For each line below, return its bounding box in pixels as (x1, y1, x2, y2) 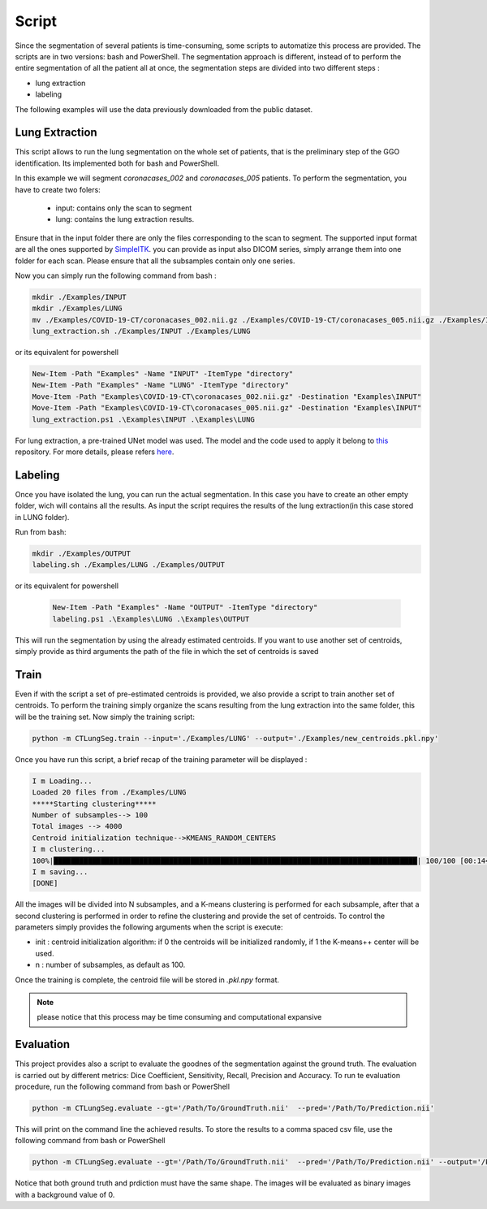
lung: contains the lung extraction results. (55, 214, 195, 224)
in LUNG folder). (15, 512, 70, 522)
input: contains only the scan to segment (55, 203, 192, 213)
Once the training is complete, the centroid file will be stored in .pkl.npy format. (15, 975, 280, 985)
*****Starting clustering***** (32, 799, 157, 808)
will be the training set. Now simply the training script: (15, 712, 195, 721)
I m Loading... (32, 776, 93, 786)
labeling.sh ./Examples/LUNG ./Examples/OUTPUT (32, 561, 225, 570)
